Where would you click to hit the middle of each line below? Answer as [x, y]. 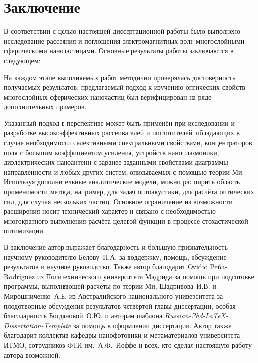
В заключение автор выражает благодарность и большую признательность [116, 247]
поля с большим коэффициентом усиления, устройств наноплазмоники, [112, 152]
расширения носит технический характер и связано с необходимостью [110, 211]
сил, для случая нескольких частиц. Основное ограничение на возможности [118, 201]
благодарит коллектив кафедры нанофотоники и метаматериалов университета [122, 335]
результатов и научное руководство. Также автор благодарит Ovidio [106, 267]
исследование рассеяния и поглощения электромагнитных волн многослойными [124, 41]
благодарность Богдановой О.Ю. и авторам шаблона [83, 315]
